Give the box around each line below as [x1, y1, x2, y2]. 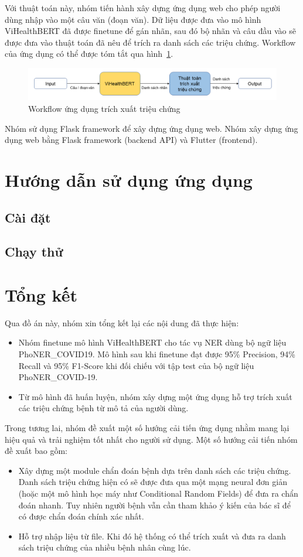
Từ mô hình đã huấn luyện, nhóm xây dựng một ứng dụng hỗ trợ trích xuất [18, 390, 292, 402]
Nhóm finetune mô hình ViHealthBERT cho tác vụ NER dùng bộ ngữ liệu [18, 336, 287, 348]
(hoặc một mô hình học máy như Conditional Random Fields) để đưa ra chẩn [18, 487, 298, 500]
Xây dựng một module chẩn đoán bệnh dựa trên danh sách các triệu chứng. [18, 464, 291, 476]
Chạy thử [5, 242, 63, 261]
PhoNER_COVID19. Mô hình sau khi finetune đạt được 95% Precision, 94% [18, 348, 295, 360]
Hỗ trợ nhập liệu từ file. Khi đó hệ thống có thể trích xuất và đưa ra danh [18, 529, 286, 542]
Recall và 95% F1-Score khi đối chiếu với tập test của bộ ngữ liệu [18, 359, 254, 371]
